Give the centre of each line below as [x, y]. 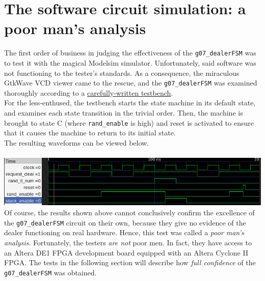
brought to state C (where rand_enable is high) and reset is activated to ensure [129, 122]
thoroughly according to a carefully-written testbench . [89, 92]
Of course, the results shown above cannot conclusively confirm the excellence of [129, 213]
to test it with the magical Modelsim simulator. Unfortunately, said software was [130, 62]
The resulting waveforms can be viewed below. [77, 142]
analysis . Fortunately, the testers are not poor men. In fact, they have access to [128, 242]
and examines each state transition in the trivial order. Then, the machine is [124, 113]
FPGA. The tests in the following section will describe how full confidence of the [130, 262]
